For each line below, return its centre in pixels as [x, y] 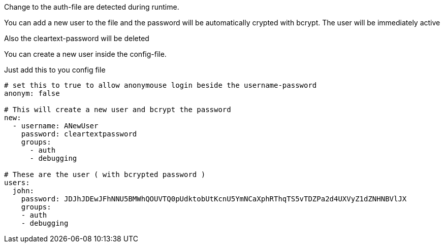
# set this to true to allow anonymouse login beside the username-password [161, 85]
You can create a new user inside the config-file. [85, 54]
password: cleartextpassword [79, 134]
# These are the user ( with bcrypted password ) [105, 174]
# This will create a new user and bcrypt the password [118, 110]
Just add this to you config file [55, 70]
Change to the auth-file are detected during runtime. [92, 7]
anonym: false [32, 93]
